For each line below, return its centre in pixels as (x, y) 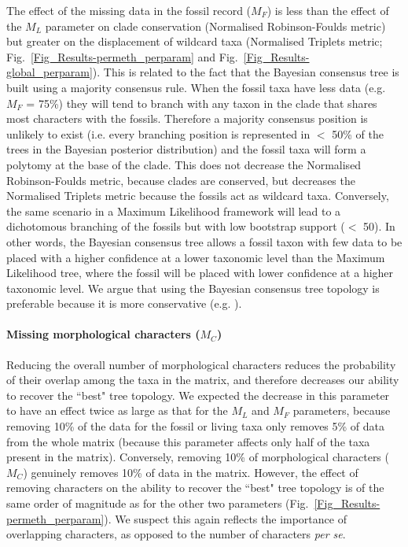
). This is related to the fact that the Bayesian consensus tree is (246, 72)
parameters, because (342, 410)
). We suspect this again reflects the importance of (225, 518)
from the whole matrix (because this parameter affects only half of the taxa (188, 441)
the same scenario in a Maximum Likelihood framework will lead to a (174, 211)
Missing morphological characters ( (103, 334)
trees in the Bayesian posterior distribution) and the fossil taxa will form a (186, 149)
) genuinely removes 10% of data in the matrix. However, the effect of (191, 472)
